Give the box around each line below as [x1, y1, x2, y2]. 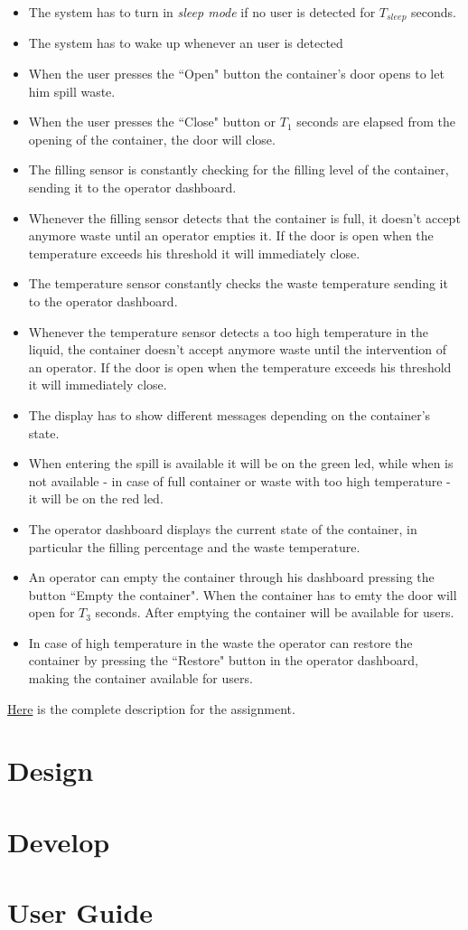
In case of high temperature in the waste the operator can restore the [28, 633, 413, 652]
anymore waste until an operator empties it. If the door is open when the [28, 226, 434, 245]
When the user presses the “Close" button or [28, 112, 276, 131]
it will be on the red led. [28, 489, 164, 508]
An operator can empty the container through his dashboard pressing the [28, 568, 435, 587]
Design [7, 752, 94, 789]
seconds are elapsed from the [296, 112, 455, 131]
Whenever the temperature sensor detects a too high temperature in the [28, 322, 429, 341]
